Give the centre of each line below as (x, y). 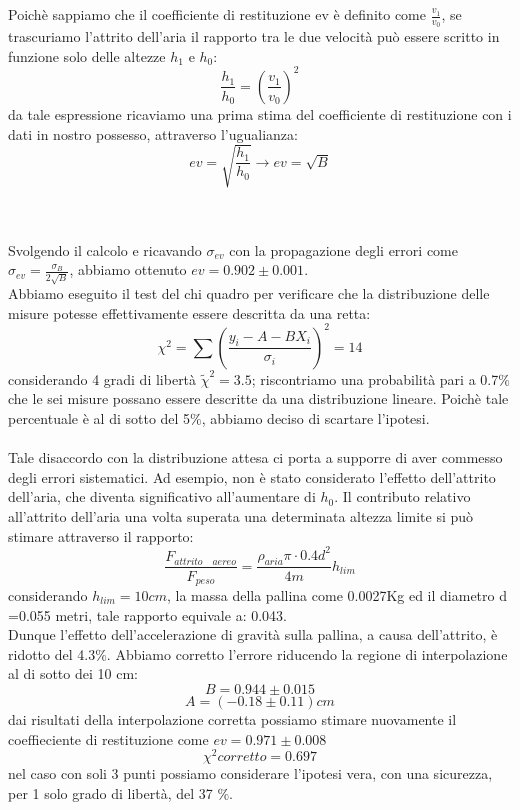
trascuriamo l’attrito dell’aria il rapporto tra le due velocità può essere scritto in (254, 36)
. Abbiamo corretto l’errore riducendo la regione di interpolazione (307, 653)
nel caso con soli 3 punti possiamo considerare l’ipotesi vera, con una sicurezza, (250, 773)
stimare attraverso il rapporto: (101, 535)
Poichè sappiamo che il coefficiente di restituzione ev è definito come (217, 14)
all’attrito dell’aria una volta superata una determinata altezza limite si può (241, 515)
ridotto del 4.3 (52, 653)
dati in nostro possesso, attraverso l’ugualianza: (153, 133)
